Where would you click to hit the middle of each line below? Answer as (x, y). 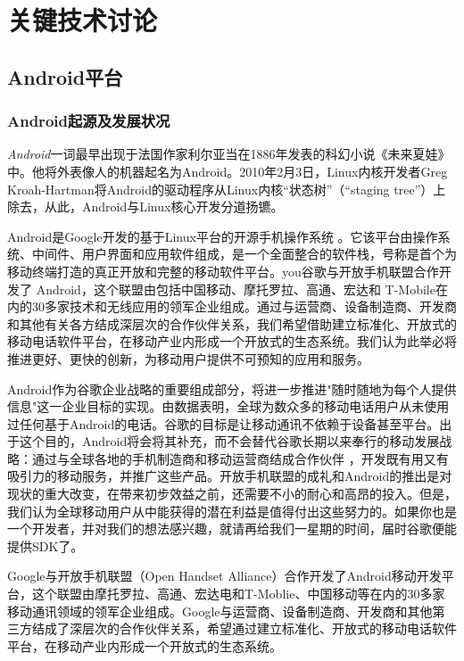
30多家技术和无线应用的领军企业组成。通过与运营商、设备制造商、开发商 (244, 306)
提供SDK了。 (46, 545)
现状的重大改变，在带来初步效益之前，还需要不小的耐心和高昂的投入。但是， (232, 494)
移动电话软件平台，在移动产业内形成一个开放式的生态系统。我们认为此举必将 (232, 341)
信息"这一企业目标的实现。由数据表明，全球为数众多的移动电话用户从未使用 (228, 406)
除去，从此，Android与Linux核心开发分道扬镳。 (145, 207)
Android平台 (65, 76)
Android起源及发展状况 (89, 121)
